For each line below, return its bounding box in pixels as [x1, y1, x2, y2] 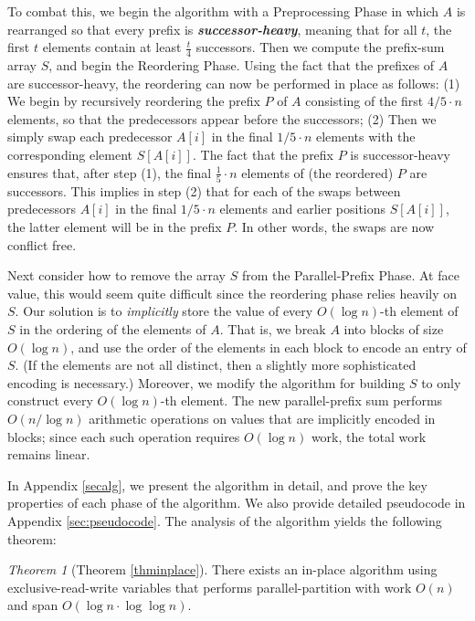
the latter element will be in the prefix [7, 217, 222, 237]
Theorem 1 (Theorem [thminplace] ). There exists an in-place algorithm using [7, 560, 438, 579]
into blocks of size [343, 320, 444, 339]
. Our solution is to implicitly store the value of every [15, 301, 313, 321]
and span [7, 595, 58, 615]
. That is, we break [219, 320, 326, 339]
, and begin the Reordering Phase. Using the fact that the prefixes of [48, 56, 435, 75]
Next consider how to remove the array [7, 266, 226, 285]
